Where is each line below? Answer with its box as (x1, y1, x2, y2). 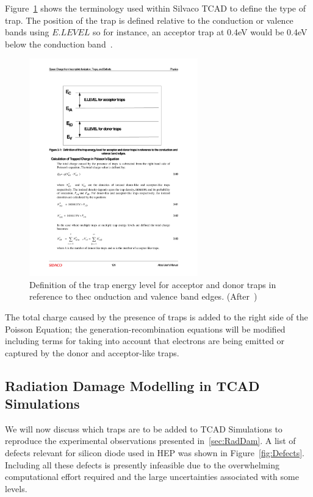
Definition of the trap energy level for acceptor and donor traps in (29, 278, 276, 291)
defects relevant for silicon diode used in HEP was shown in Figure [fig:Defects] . (5, 446, 304, 459)
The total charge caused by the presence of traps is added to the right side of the (5, 310, 308, 323)
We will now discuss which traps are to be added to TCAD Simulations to (5, 422, 282, 435)
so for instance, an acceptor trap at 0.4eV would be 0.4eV (93, 26, 308, 38)
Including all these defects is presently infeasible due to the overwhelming (5, 458, 280, 471)
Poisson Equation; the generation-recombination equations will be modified (5, 322, 286, 335)
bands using (5, 26, 49, 38)
